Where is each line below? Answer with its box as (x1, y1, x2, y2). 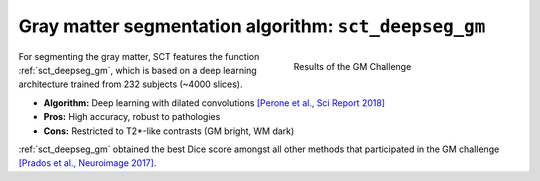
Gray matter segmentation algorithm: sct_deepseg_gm (18, 15, 486, 37)
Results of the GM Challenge (293, 61, 412, 73)
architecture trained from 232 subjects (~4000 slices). (18, 78, 243, 90)
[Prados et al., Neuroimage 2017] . (18, 157, 157, 169)
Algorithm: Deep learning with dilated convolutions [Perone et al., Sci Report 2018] (43, 96, 385, 109)
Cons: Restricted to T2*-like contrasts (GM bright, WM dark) (43, 125, 295, 137)
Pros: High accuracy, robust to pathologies (43, 111, 221, 123)
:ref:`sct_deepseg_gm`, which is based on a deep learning (18, 64, 257, 76)
